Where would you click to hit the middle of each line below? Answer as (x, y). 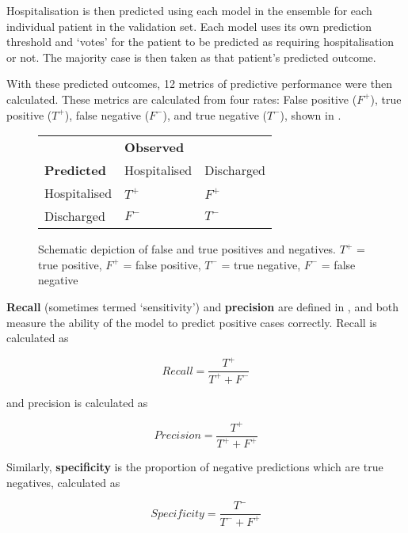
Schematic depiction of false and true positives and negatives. (187, 249)
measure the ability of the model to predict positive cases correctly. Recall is (192, 322)
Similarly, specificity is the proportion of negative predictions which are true (195, 467)
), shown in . (311, 114)
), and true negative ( (215, 114)
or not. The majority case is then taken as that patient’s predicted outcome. (191, 57)
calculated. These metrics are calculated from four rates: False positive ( (182, 99)
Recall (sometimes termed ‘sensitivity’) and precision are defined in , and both (203, 306)
